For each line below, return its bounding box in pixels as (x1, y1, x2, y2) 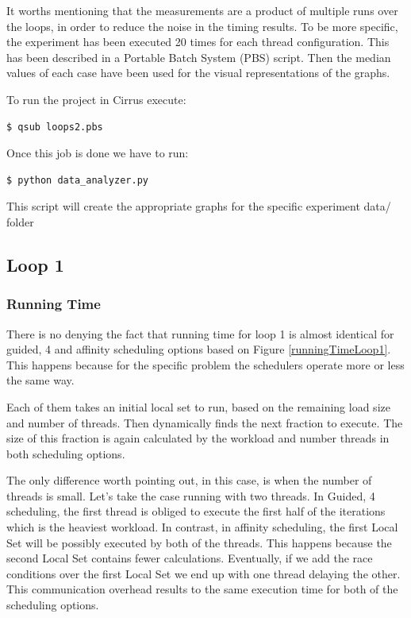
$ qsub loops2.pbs (6, 121, 103, 133)
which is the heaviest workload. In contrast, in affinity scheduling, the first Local (6, 519, 398, 535)
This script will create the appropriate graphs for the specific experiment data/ (6, 198, 391, 214)
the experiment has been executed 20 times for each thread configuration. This (6, 33, 390, 50)
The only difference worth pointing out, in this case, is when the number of (6, 472, 372, 489)
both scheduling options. (6, 445, 125, 462)
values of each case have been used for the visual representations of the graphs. (6, 64, 390, 81)
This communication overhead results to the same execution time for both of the (6, 581, 398, 597)
